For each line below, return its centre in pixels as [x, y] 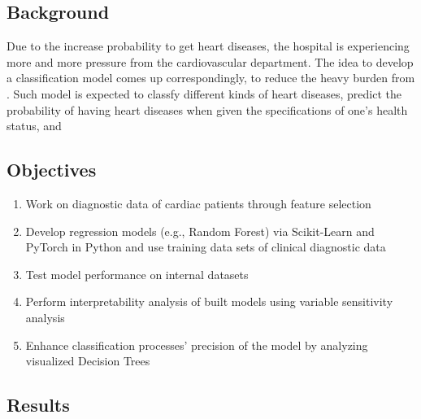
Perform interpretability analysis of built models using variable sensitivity [209, 301]
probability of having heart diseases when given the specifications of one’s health [207, 109]
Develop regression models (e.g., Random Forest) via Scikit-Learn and [200, 231]
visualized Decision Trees [88, 361]
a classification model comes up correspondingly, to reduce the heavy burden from [211, 78]
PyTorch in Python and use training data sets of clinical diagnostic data [206, 247]
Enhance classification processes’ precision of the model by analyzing [197, 345]
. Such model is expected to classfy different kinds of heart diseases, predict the [204, 93]
